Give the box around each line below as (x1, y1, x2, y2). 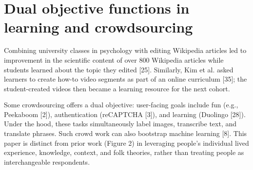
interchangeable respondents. (4, 156, 90, 167)
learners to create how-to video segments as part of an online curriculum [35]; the (4, 74, 247, 84)
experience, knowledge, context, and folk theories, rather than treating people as (4, 147, 244, 157)
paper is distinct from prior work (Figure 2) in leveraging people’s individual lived (4, 137, 249, 148)
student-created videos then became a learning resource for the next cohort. (4, 83, 230, 93)
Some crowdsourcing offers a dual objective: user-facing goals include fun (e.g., (4, 100, 238, 110)
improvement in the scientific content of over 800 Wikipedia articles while (4, 54, 224, 65)
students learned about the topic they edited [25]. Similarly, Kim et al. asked (4, 64, 234, 74)
